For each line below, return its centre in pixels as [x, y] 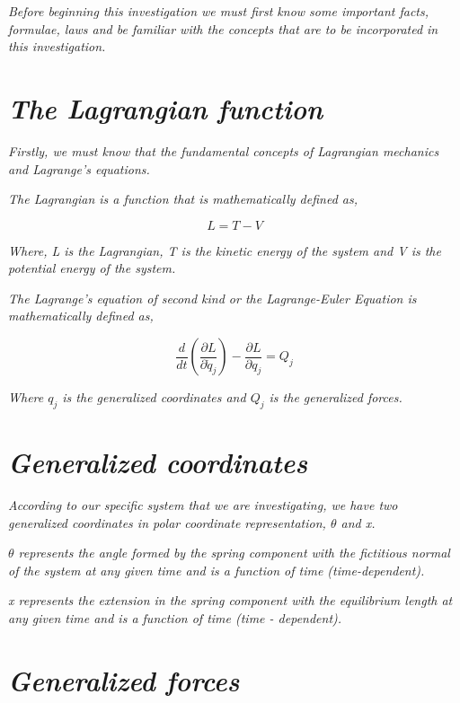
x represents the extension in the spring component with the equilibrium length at [230, 600]
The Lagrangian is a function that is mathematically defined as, [183, 199]
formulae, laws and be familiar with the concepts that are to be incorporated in [223, 28]
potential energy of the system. [92, 268]
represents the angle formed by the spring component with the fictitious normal [234, 553]
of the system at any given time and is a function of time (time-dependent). [217, 570]
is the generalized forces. [336, 397]
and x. [358, 522]
